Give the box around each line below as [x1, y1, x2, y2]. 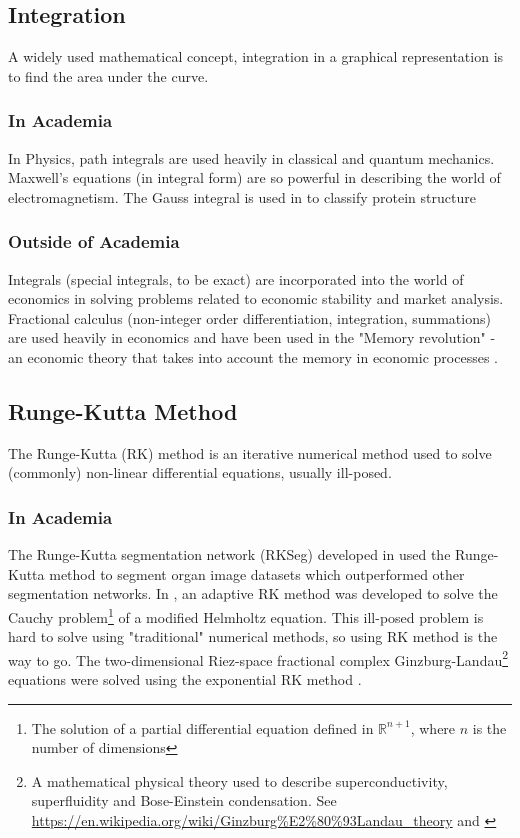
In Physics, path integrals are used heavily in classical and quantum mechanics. [8, 147, 495, 168]
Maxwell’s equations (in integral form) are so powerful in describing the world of [8, 167, 501, 188]
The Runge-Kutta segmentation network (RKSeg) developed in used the [8, 544, 451, 565]
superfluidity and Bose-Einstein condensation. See [31, 790, 337, 811]
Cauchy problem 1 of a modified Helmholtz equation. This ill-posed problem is [8, 603, 484, 627]
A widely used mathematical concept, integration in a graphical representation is [8, 46, 504, 67]
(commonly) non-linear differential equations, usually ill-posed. [8, 462, 392, 483]
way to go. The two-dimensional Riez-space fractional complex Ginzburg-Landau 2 [8, 646, 509, 670]
